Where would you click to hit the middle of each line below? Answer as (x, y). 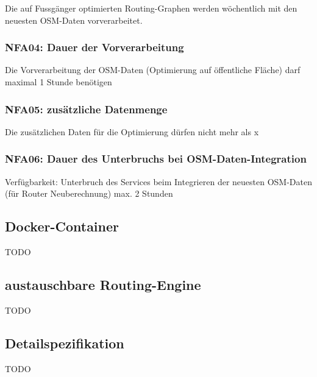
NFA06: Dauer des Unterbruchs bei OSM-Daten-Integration (156, 159)
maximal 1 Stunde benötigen (59, 82)
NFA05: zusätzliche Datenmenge (86, 109)
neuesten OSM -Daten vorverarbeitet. (74, 20)
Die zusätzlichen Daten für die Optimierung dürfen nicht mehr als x (132, 131)
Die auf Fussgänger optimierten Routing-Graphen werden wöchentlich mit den (151, 8)
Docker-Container (62, 226)
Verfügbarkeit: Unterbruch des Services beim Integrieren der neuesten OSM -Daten (158, 181)
